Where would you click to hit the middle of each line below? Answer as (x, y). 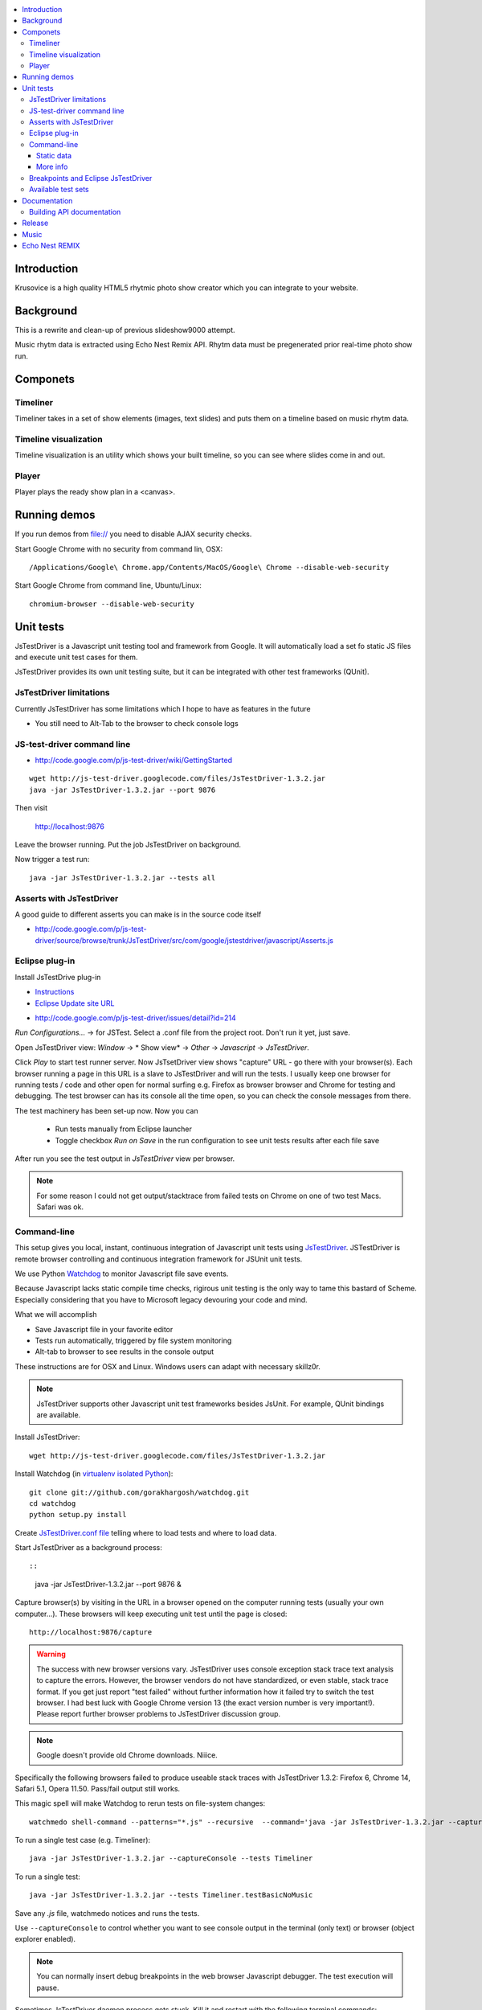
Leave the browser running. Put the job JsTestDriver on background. (128, 845)
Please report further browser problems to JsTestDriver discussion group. (159, 1714)
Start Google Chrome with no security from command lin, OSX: (119, 549)
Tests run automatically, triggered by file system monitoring (133, 1340)
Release (35, 223)
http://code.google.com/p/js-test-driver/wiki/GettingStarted (134, 761)
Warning (51, 1654)
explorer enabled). (45, 1939)
